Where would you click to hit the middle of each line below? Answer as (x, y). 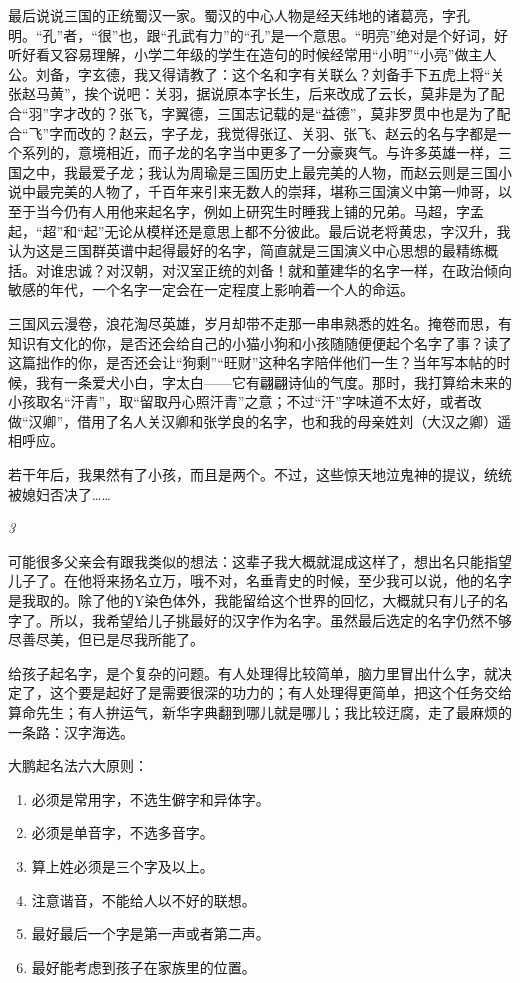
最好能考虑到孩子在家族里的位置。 (143, 966)
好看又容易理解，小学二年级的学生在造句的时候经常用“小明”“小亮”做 (245, 54)
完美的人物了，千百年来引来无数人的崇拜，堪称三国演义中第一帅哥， (273, 191)
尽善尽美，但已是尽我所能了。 (106, 639)
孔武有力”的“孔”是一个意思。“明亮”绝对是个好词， (331, 34)
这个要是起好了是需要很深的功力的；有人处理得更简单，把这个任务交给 (280, 692)
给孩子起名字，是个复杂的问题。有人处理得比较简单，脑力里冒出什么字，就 (253, 672)
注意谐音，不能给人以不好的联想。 (143, 899)
